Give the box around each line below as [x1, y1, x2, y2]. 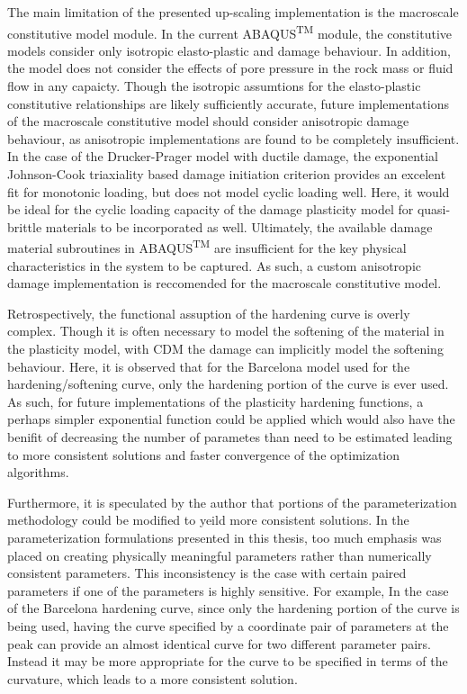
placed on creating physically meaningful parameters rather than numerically [7, 545, 432, 564]
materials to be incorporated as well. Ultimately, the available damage [45, 217, 433, 236]
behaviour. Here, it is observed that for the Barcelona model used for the [7, 356, 410, 375]
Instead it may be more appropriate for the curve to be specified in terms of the [7, 652, 448, 671]
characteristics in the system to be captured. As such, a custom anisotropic [7, 256, 421, 275]
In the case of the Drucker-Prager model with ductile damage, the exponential [7, 147, 438, 166]
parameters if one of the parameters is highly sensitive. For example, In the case [7, 581, 449, 599]
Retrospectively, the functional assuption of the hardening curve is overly [7, 303, 410, 322]
